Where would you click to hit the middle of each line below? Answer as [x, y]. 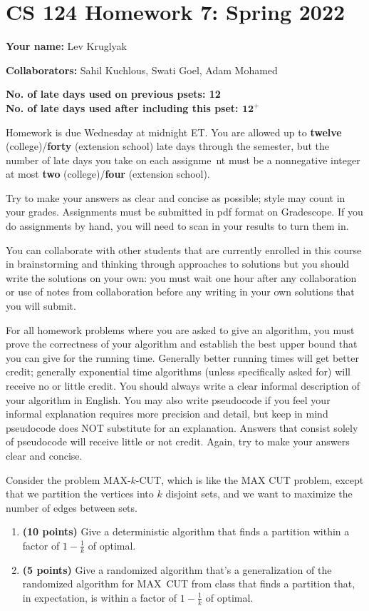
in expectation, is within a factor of [100, 597]
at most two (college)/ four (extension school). [108, 174]
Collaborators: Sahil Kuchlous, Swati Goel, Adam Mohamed [142, 70]
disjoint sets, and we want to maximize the [259, 494]
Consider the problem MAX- [68, 479]
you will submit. [41, 306]
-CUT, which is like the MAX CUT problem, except [250, 479]
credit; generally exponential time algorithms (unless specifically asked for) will [178, 372]
